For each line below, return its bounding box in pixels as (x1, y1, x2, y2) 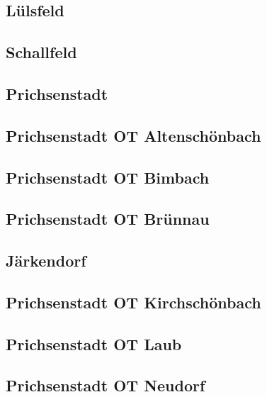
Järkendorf (6, 250, 86, 272)
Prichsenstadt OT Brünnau (6, 208, 210, 230)
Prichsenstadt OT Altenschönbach (6, 124, 261, 146)
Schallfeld (6, 41, 77, 63)
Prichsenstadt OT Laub (6, 332, 182, 354)
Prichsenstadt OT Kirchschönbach (6, 291, 261, 313)
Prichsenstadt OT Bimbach (6, 166, 210, 188)
